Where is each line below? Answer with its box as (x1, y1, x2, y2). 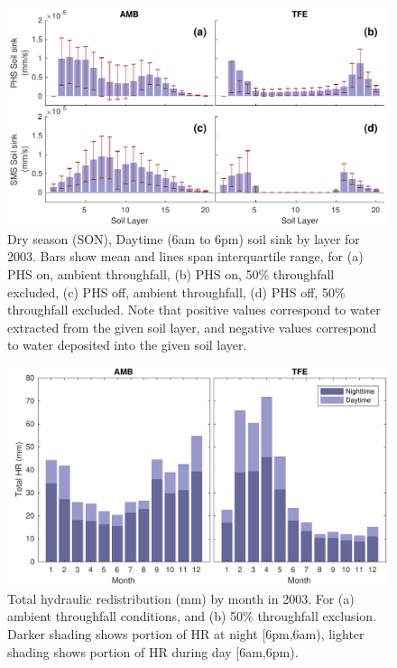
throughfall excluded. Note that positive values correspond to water (7, 300, 381, 319)
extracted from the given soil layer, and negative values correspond (7, 317, 377, 336)
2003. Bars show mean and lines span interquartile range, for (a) (7, 247, 364, 266)
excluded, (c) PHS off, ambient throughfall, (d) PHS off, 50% (7, 282, 346, 301)
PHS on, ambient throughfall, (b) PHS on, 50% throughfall (7, 265, 335, 283)
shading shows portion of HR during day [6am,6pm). (7, 642, 299, 661)
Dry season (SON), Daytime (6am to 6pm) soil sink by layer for (7, 229, 360, 248)
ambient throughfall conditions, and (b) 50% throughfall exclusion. (7, 607, 377, 626)
